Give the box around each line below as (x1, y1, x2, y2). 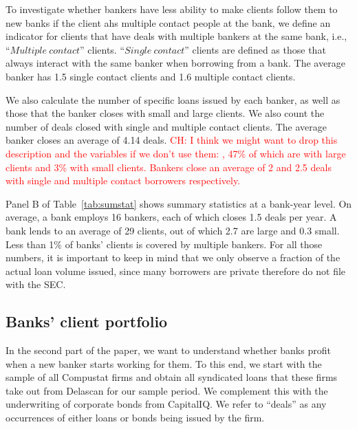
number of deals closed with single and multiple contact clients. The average (6, 119, 327, 133)
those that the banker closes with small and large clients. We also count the (6, 106, 325, 120)
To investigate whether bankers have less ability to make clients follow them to (6, 2, 338, 16)
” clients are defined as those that (184, 42, 326, 56)
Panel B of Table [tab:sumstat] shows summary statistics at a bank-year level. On (6, 196, 352, 210)
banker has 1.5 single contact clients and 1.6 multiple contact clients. (6, 69, 296, 83)
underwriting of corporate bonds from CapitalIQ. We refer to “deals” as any (6, 397, 327, 411)
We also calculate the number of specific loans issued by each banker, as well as (6, 92, 340, 107)
